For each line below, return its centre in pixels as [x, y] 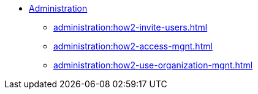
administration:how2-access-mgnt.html [133, 46]
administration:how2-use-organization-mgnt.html [153, 65]
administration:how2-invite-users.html [131, 27]
